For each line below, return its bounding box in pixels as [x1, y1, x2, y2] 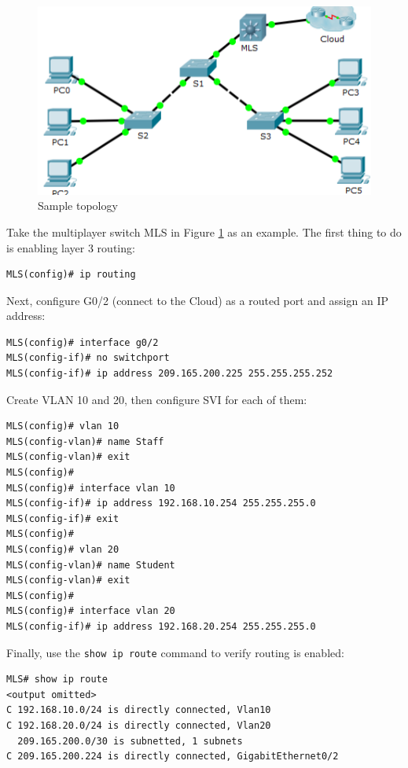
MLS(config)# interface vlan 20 [6, 605, 175, 617]
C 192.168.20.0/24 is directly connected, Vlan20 [6, 720, 271, 731]
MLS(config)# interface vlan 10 [6, 482, 175, 494]
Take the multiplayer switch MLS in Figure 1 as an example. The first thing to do [6, 223, 402, 240]
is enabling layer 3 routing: [6, 239, 135, 255]
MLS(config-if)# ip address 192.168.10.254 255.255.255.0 [6, 498, 316, 509]
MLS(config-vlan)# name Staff [6, 435, 164, 447]
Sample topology [38, 197, 118, 214]
